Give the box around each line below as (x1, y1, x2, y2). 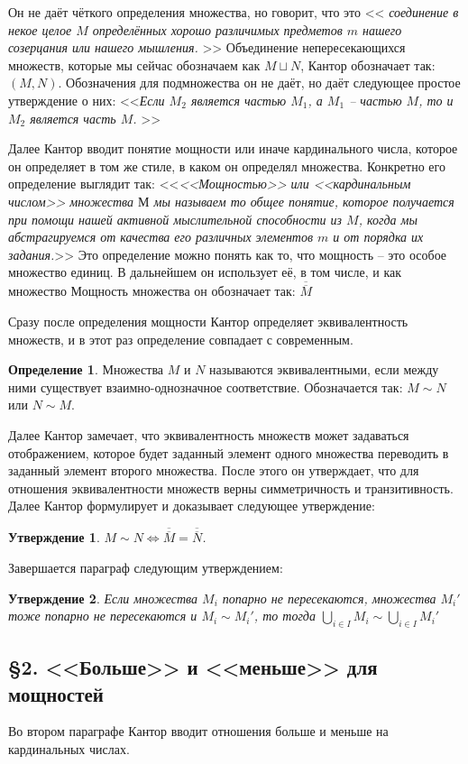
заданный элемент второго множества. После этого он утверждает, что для (8, 461, 419, 480)
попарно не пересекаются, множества (222, 588, 436, 607)
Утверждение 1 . (8, 528, 100, 547)
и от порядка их (333, 227, 424, 246)
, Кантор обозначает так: (300, 55, 436, 74)
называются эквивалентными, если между (209, 360, 439, 379)
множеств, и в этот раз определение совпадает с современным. (8, 329, 353, 348)
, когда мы (358, 209, 418, 228)
